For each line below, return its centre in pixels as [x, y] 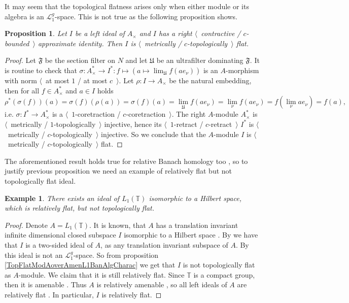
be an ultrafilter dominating [200, 60]
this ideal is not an [34, 255]
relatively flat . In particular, [49, 294]
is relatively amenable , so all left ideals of [162, 284]
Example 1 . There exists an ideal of [62, 198]
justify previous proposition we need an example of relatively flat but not [118, 171]
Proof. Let [20, 60]
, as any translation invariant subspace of [164, 244]
